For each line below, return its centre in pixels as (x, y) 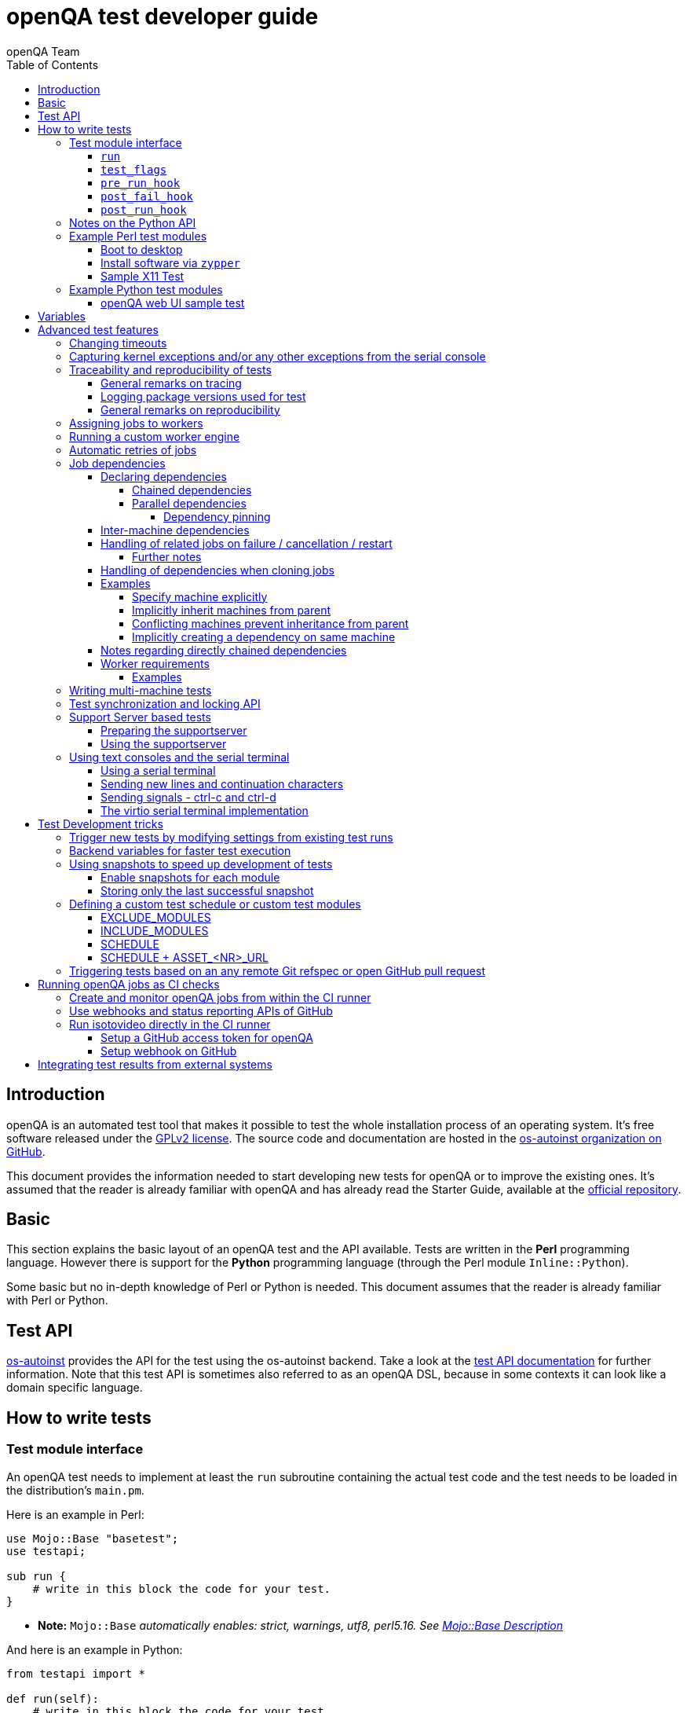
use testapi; (46, 1551)
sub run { (36, 1576)
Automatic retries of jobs (133, 449)
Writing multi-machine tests (141, 690)
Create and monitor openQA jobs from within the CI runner (220, 997)
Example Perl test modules (138, 236)
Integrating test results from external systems (155, 1064)
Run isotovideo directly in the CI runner (170, 1024)
